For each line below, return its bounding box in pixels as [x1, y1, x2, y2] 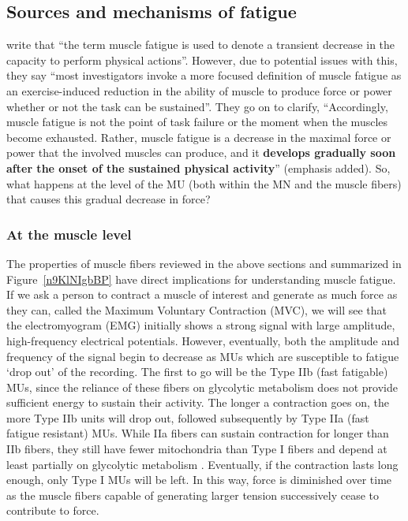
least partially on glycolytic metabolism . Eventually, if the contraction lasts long [6, 456, 399, 472]
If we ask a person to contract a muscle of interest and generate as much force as [6, 286, 398, 303]
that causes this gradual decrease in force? [6, 191, 211, 207]
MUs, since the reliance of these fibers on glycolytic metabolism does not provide [6, 378, 398, 395]
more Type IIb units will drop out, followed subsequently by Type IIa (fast [6, 409, 369, 426]
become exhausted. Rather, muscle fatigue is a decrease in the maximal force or [6, 128, 391, 145]
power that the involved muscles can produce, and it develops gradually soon [6, 144, 396, 161]
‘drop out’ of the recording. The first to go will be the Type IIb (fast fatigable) [6, 363, 388, 380]
